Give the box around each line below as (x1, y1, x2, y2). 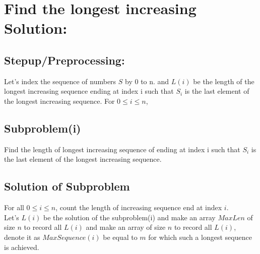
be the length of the (193, 76, 254, 86)
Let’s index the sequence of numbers (4, 76, 116, 86)
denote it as (4, 231, 40, 242)
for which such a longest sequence (148, 231, 252, 242)
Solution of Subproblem (4, 178, 130, 194)
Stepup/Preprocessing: (4, 52, 125, 68)
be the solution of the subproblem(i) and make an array (43, 212, 216, 222)
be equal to (103, 231, 138, 242)
